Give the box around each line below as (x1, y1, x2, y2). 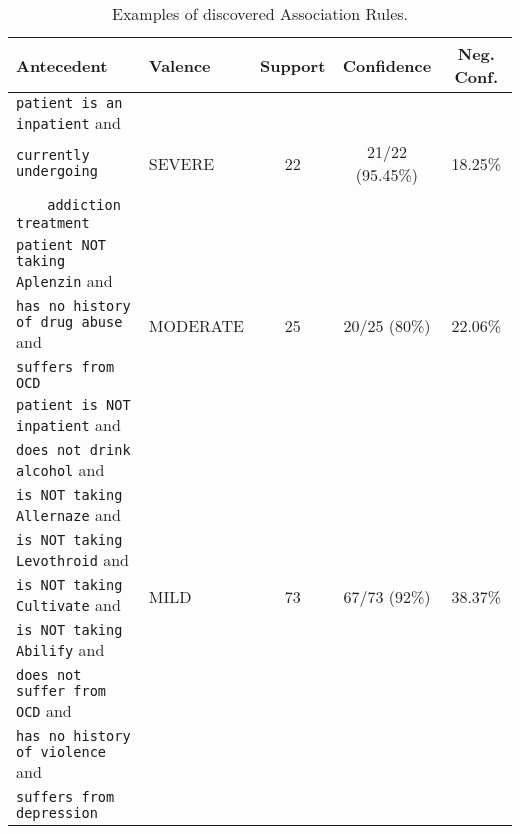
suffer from (16, 683, 107, 699)
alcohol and (16, 458, 105, 481)
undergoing (16, 163, 98, 179)
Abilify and (16, 638, 105, 661)
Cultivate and (16, 593, 121, 616)
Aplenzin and (16, 269, 113, 292)
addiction (47, 197, 121, 213)
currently (16, 147, 90, 163)
